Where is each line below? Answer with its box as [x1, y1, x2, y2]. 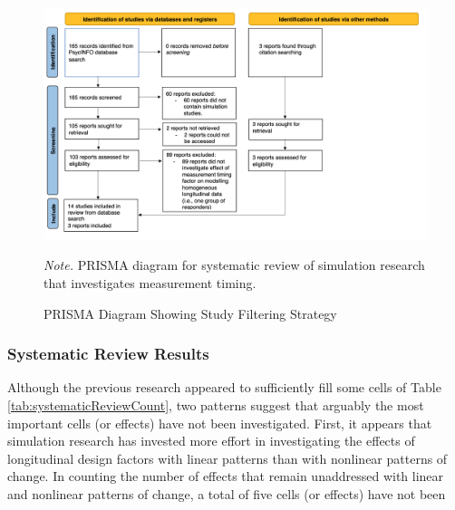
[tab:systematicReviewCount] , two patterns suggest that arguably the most [7, 395, 424, 414]
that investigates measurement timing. [44, 273, 257, 292]
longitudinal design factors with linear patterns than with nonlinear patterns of [7, 448, 448, 467]
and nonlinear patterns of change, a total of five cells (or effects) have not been [7, 484, 446, 503]
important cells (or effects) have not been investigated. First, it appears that [7, 413, 432, 432]
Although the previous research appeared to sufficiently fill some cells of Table [7, 378, 441, 397]
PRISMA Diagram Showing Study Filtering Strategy [44, 303, 337, 322]
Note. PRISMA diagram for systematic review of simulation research [44, 255, 425, 274]
